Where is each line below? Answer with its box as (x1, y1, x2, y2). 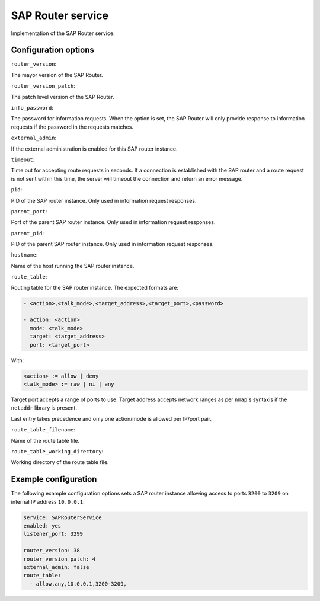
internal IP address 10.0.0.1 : (11, 498, 85, 505)
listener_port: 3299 (23, 530, 83, 538)
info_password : (11, 104, 53, 111)
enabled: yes (23, 522, 62, 529)
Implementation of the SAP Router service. (11, 30, 115, 37)
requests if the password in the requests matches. (11, 123, 133, 130)
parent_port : (11, 207, 47, 215)
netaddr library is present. (11, 404, 77, 411)
